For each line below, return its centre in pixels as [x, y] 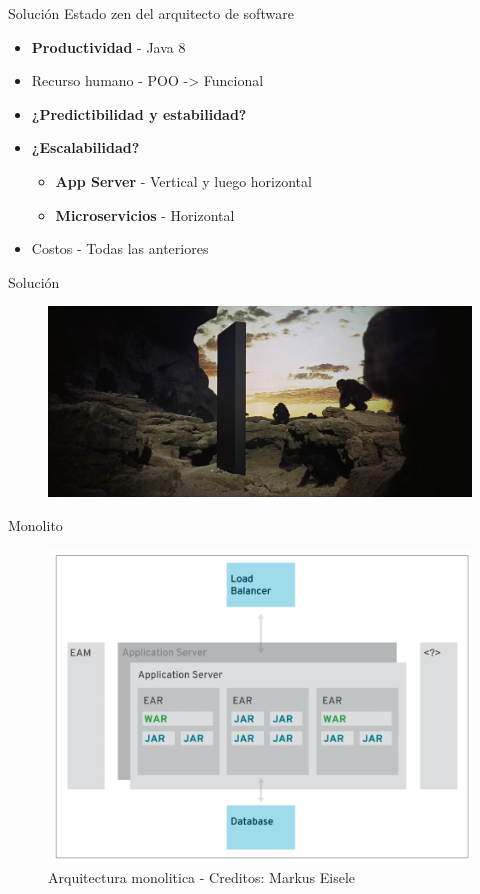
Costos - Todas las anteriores [120, 248]
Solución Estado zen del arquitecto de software [151, 13]
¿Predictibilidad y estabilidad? [139, 113]
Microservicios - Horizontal [145, 214]
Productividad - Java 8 [108, 46]
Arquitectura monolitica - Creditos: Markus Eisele [202, 877]
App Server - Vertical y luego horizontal [183, 180]
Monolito [35, 524]
